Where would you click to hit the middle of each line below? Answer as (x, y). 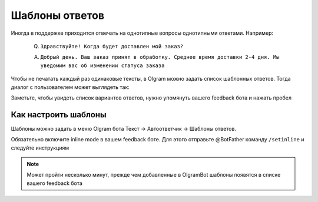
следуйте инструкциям (40, 148)
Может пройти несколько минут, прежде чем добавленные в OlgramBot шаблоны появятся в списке (154, 175)
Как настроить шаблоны (59, 115)
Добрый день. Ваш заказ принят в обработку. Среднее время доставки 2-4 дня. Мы (160, 57)
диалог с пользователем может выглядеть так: (70, 87)
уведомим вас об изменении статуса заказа (102, 65)
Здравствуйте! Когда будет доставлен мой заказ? (112, 46)
